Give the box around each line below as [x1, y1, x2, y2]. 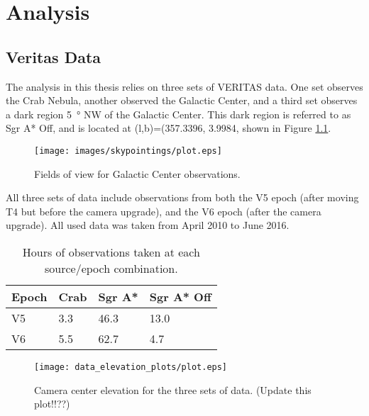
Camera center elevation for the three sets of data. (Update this [34, 382, 312, 397]
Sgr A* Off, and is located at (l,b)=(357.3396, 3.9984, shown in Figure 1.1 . [6, 120, 331, 135]
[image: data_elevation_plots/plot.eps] [34, 361, 228, 372]
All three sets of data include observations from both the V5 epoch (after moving [6, 190, 359, 205]
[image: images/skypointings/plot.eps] [34, 145, 222, 156]
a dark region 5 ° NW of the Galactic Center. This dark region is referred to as [6, 106, 351, 121]
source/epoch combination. [44, 259, 178, 276]
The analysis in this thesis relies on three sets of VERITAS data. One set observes [6, 79, 363, 94]
